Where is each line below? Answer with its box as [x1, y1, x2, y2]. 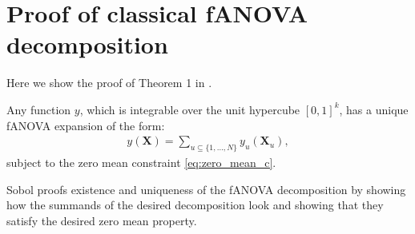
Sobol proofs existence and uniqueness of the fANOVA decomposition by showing [6, 180, 406, 197]
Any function [6, 101, 71, 117]
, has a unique [339, 101, 409, 117]
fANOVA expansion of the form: [6, 117, 165, 133]
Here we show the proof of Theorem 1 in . [6, 74, 212, 91]
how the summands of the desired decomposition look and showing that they [6, 196, 384, 213]
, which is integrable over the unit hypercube [79, 101, 300, 117]
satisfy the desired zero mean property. [6, 212, 197, 228]
